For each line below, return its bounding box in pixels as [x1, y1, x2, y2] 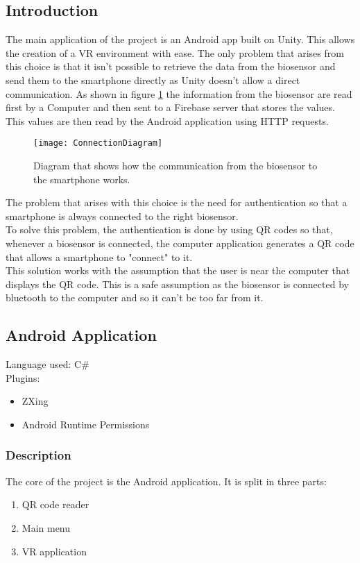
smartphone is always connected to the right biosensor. [6, 208, 239, 223]
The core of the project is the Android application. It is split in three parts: [6, 473, 327, 488]
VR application [22, 544, 87, 558]
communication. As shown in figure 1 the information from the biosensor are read [6, 86, 352, 101]
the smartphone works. [33, 171, 130, 186]
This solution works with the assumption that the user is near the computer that [6, 263, 350, 278]
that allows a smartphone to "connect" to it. [6, 249, 193, 264]
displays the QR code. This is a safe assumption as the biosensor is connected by [6, 276, 349, 291]
